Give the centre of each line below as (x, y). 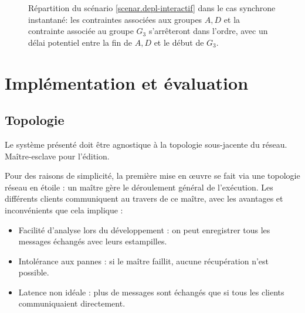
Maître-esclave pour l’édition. (57, 156)
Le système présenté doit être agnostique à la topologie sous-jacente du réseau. (146, 144)
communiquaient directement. (72, 303)
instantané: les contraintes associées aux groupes (115, 19)
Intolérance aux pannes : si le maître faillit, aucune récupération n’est (144, 261)
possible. (34, 272)
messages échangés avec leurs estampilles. (93, 241)
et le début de (179, 42)
